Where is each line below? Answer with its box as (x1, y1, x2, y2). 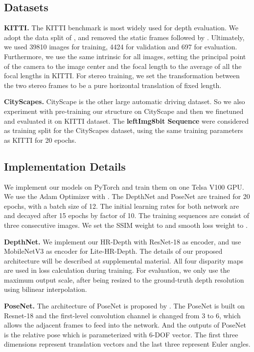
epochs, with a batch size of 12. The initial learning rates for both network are (4, 200, 239, 211)
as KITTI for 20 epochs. (4, 134, 76, 145)
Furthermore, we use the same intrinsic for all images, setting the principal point (4, 51, 246, 61)
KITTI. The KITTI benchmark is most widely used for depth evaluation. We (4, 22, 239, 33)
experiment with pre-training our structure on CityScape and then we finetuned (4, 106, 244, 116)
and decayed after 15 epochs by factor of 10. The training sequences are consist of (4, 210, 250, 220)
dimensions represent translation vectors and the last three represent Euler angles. (4, 339, 251, 349)
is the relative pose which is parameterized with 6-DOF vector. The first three (4, 329, 238, 339)
